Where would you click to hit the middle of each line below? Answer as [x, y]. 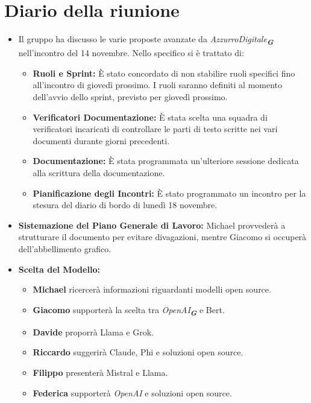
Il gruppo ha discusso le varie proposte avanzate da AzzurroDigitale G [146, 40]
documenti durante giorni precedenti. [101, 140]
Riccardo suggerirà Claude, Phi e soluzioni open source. [138, 352]
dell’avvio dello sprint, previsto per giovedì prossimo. [130, 97]
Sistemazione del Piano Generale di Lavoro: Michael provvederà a [152, 225]
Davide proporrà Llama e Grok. [93, 332]
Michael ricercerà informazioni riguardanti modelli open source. [152, 289]
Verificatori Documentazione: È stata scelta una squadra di [150, 117]
